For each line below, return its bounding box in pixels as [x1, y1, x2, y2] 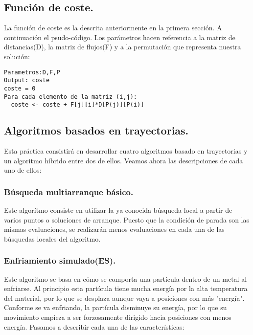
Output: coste [4, 77, 50, 84]
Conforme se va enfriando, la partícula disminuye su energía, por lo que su [4, 302, 227, 313]
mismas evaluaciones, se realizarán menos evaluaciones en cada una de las [4, 224, 225, 234]
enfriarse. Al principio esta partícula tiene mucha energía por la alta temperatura [4, 283, 248, 293]
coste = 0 [4, 85, 36, 92]
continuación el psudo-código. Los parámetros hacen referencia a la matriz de [4, 32, 235, 42]
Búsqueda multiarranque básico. [4, 185, 134, 198]
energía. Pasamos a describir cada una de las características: [4, 321, 184, 332]
